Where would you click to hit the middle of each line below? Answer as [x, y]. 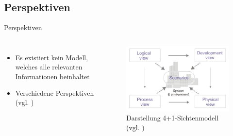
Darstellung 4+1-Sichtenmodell [172, 118]
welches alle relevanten [49, 67]
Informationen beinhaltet [52, 76]
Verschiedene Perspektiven [55, 93]
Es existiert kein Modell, [52, 57]
